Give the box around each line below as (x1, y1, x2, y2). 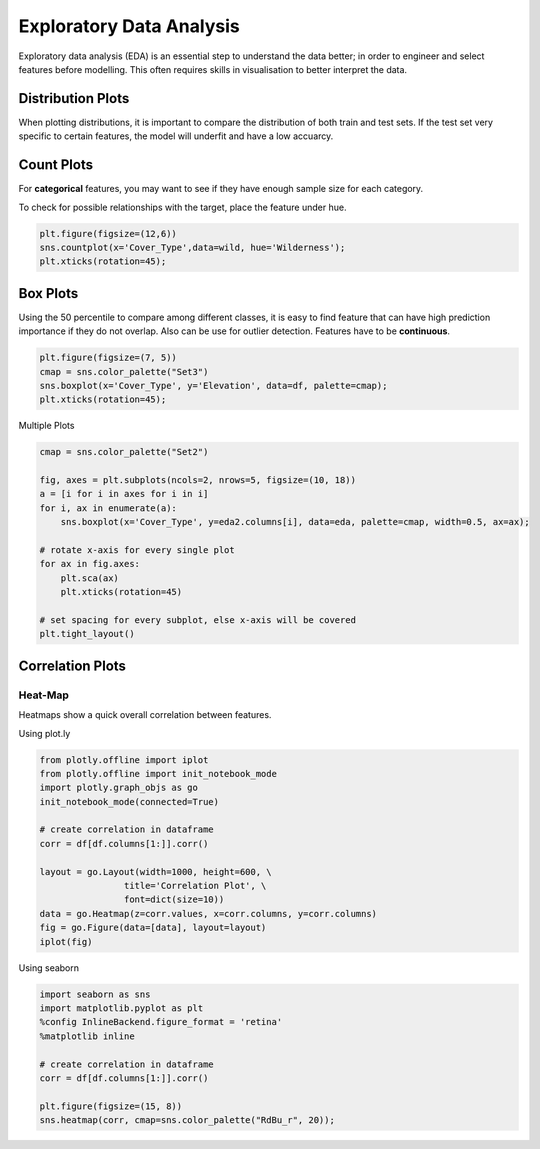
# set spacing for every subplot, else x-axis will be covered (39, 615, 357, 625)
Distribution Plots (18, 90, 130, 107)
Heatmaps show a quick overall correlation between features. (18, 709, 272, 721)
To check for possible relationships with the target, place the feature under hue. (18, 201, 347, 213)
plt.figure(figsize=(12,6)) (39, 228, 177, 239)
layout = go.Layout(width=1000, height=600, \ (39, 866, 272, 877)
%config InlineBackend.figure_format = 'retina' (39, 1016, 283, 1028)
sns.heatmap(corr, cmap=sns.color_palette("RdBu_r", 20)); (39, 1115, 335, 1126)
